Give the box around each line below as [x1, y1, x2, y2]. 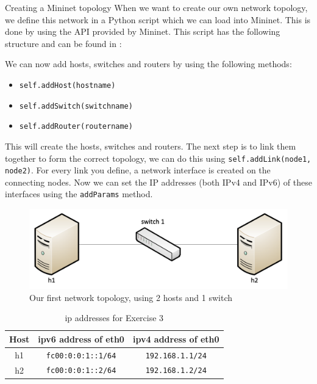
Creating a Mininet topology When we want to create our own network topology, [5, 1, 308, 13]
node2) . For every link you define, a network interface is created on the [5, 164, 271, 176]
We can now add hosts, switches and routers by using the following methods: [5, 57, 292, 70]
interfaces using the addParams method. [5, 187, 153, 200]
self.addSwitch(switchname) [19, 101, 133, 110]
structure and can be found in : [5, 37, 122, 49]
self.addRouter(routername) [19, 122, 133, 131]
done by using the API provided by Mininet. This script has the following [5, 25, 280, 38]
